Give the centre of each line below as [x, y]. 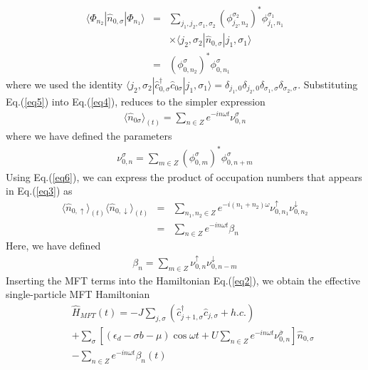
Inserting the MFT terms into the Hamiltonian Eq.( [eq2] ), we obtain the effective [183, 280]
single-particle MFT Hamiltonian [78, 294]
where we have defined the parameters [89, 136]
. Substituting [328, 84]
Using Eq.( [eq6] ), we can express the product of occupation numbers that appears [184, 176]
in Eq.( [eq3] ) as [39, 191]
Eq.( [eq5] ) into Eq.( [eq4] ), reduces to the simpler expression [136, 101]
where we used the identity [64, 84]
